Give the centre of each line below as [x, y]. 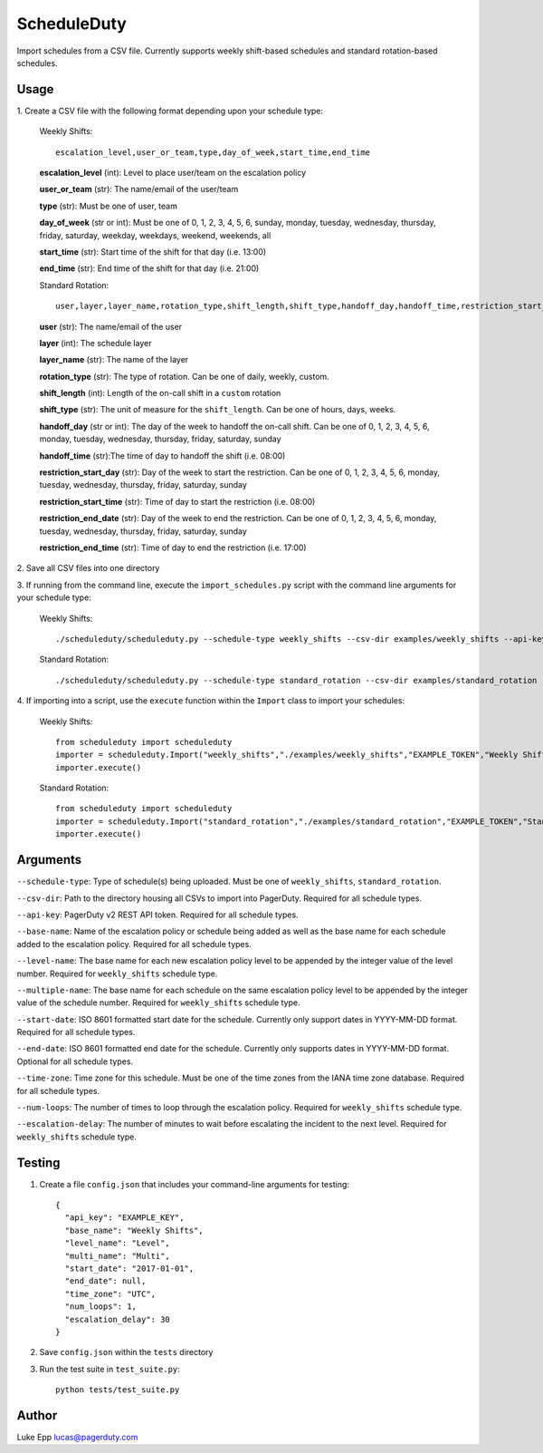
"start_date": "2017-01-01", [129, 1269]
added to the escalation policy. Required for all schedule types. [134, 944]
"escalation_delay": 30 [118, 1319]
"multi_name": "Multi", [118, 1256]
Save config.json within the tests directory [126, 1352]
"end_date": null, [105, 1281]
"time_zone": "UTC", [110, 1293]
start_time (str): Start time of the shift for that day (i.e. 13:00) [153, 252]
